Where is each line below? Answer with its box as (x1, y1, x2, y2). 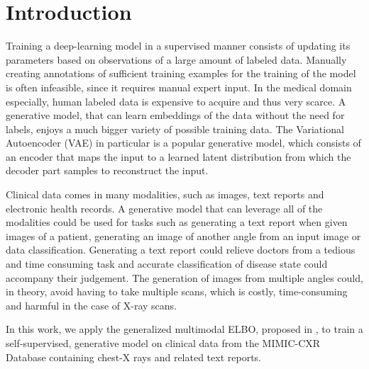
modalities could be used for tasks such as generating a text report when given (6, 215, 348, 229)
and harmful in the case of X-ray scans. (6, 297, 177, 312)
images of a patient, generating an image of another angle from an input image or (6, 228, 361, 243)
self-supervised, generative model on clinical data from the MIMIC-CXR (6, 336, 321, 350)
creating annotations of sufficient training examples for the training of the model (6, 66, 356, 81)
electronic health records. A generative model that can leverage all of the (6, 200, 323, 215)
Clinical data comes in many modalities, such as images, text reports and (6, 187, 324, 202)
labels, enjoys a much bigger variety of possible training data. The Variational (6, 121, 344, 136)
